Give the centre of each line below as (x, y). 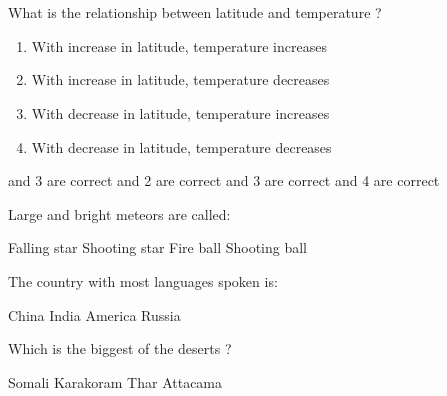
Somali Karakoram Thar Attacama (115, 381)
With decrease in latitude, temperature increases (180, 112)
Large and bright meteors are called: (119, 213)
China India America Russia (94, 314)
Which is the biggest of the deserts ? (120, 348)
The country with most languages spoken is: (143, 280)
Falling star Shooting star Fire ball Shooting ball (158, 247)
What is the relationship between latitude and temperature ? (195, 12)
